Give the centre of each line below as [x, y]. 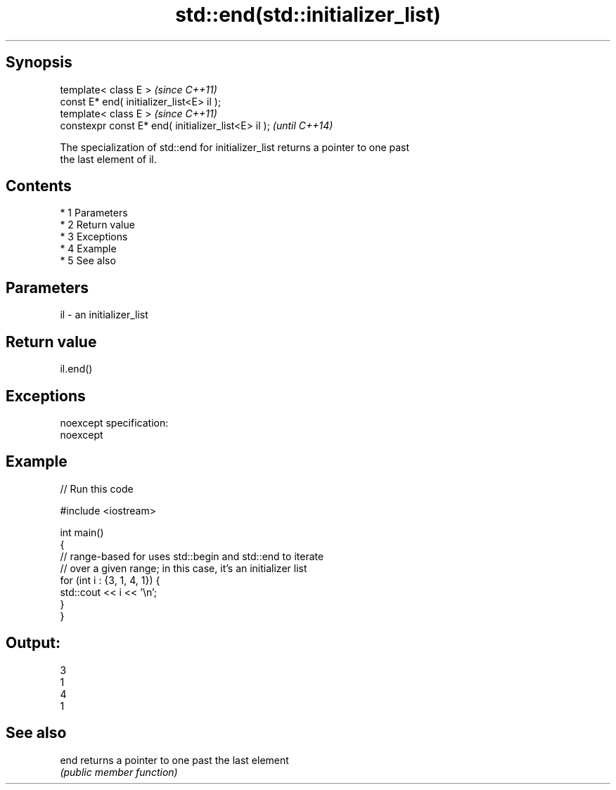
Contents [39, 186]
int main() [82, 532]
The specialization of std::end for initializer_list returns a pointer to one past [235, 147]
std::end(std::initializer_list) [308, 15]
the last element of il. [108, 159]
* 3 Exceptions [94, 237]
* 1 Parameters [94, 213]
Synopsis [39, 63]
